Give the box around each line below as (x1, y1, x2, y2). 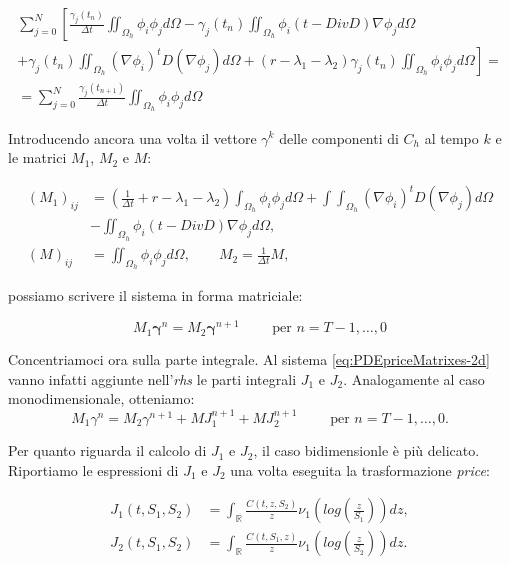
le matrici (8, 147, 67, 168)
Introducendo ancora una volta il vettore (8, 127, 257, 148)
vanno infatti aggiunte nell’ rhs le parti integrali (8, 368, 297, 389)
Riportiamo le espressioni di (8, 459, 179, 480)
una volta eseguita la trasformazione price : (230, 459, 490, 480)
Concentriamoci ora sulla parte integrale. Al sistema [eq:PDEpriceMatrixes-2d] (8, 349, 490, 370)
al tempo (424, 127, 479, 148)
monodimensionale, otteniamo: (8, 388, 195, 409)
